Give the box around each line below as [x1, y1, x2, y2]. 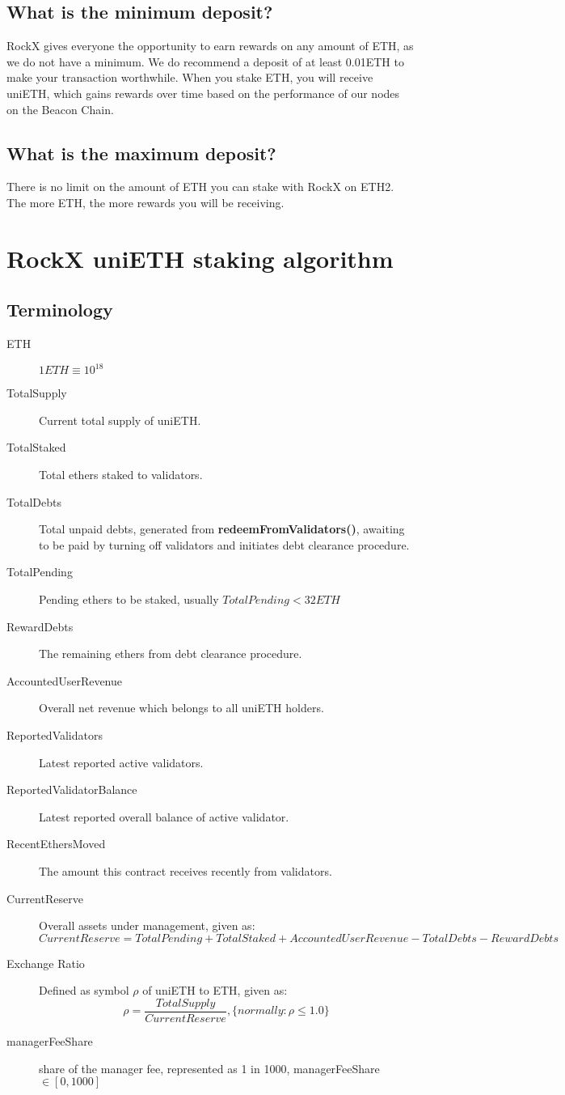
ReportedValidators [6, 726, 103, 743]
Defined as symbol [39, 982, 129, 999]
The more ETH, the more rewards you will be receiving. [6, 193, 285, 210]
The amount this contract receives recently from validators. [39, 862, 332, 879]
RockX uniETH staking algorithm [6, 241, 394, 274]
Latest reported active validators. [39, 753, 204, 770]
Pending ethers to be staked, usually [39, 590, 219, 607]
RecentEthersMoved [6, 835, 106, 852]
